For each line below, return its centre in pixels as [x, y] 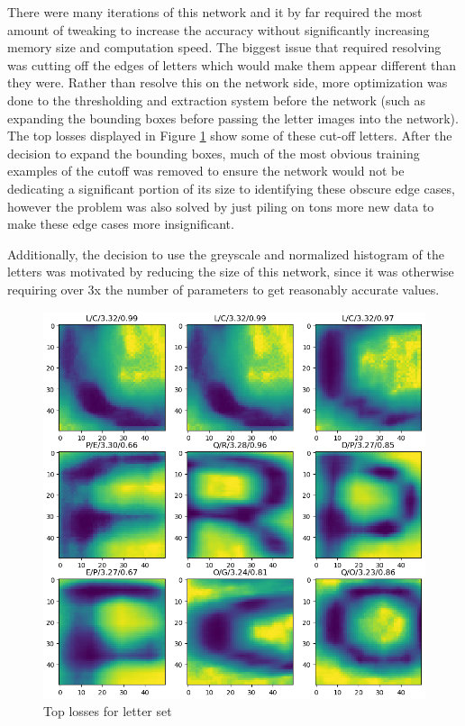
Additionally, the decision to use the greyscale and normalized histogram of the [226, 254]
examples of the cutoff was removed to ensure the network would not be [206, 171]
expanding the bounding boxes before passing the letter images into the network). [233, 118]
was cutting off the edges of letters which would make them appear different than [232, 64]
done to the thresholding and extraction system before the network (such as [217, 100]
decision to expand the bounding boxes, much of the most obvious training [214, 153]
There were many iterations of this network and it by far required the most [215, 12]
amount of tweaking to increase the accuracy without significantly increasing [219, 29]
